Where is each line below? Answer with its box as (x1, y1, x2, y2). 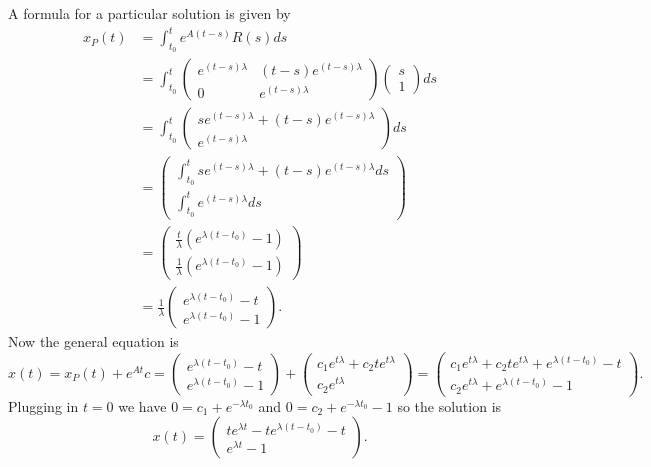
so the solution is (397, 395, 502, 416)
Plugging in (8, 395, 79, 416)
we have (118, 395, 167, 416)
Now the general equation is (8, 331, 179, 352)
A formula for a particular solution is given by (8, 3, 291, 23)
